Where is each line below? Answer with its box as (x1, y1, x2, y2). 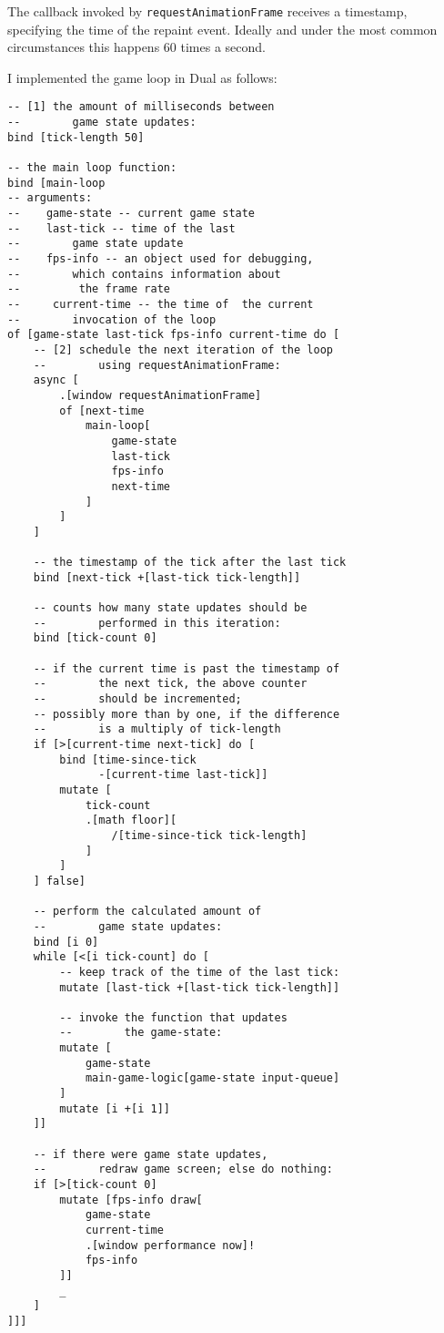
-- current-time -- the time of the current (7, 297, 314, 311)
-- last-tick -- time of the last (7, 221, 236, 235)
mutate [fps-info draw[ (59, 1193, 203, 1206)
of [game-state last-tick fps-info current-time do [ (7, 328, 340, 342)
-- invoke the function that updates (59, 1010, 288, 1024)
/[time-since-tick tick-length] (111, 828, 308, 842)
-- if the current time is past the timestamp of (33, 661, 340, 675)
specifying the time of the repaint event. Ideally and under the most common (7, 19, 438, 38)
